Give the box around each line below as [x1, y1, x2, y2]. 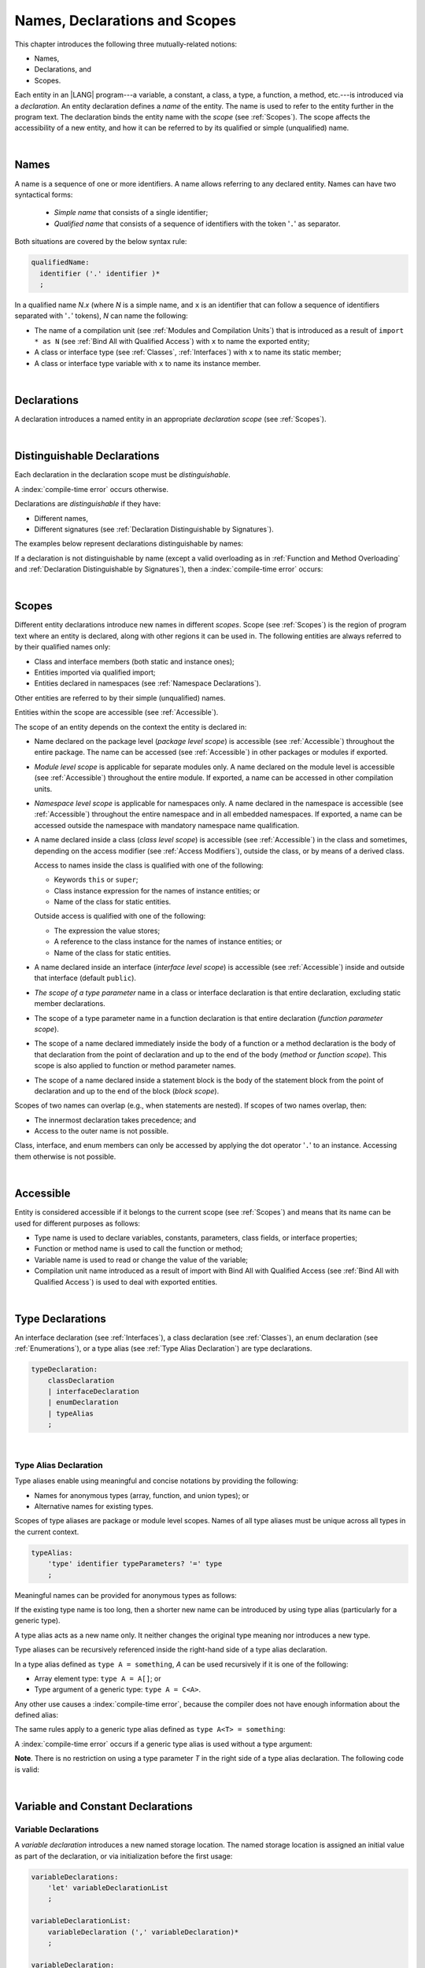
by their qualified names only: [14, 642, 111, 652]
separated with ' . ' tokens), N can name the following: [14, 311, 188, 320]
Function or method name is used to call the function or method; [34, 1244, 243, 1253]
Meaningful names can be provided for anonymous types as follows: [14, 1590, 238, 1600]
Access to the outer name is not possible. [34, 1126, 169, 1136]
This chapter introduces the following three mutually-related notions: [14, 39, 238, 49]
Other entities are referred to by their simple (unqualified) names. [14, 693, 226, 702]
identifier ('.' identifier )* [39, 268, 161, 278]
